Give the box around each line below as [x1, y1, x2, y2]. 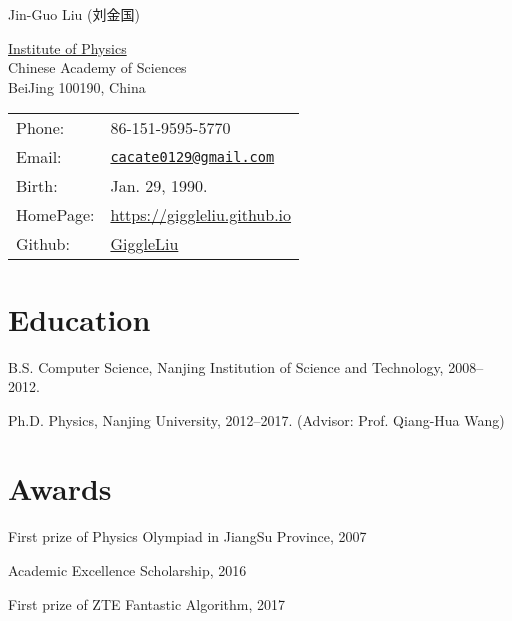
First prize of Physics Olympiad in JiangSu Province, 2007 [8, 526, 367, 547]
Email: [16, 145, 62, 169]
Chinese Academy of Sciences [8, 57, 187, 78]
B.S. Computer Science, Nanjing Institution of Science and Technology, [8, 356, 444, 377]
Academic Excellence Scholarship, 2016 [8, 560, 247, 580]
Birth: [16, 174, 58, 198]
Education [8, 298, 151, 339]
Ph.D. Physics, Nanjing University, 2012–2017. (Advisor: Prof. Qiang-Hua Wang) [8, 409, 505, 430]
